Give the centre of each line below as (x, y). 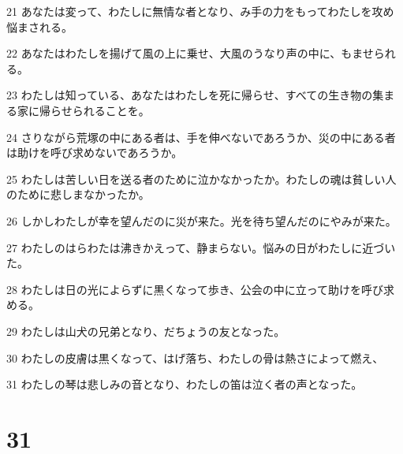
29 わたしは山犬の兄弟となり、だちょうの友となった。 (146, 331)
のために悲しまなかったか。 (78, 194)
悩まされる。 (39, 26)
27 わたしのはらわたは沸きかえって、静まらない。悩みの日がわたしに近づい (201, 247)
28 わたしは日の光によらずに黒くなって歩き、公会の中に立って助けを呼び (195, 289)
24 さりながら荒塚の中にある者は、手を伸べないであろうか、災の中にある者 (201, 137)
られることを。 (111, 110)
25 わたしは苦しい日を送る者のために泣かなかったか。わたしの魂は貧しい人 (201, 179)
